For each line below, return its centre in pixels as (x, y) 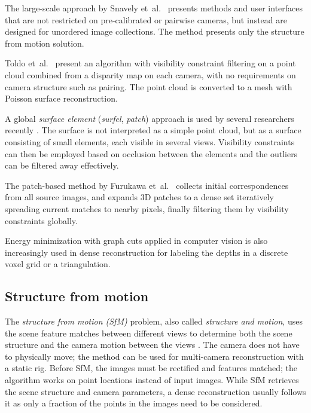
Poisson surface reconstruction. (61, 98)
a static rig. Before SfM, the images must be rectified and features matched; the (151, 368)
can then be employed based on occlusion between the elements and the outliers (151, 153)
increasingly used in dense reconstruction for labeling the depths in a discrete (147, 252)
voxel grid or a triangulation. (58, 264)
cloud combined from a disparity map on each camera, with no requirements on (150, 74)
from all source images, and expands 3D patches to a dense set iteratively (139, 197)
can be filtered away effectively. (62, 165)
